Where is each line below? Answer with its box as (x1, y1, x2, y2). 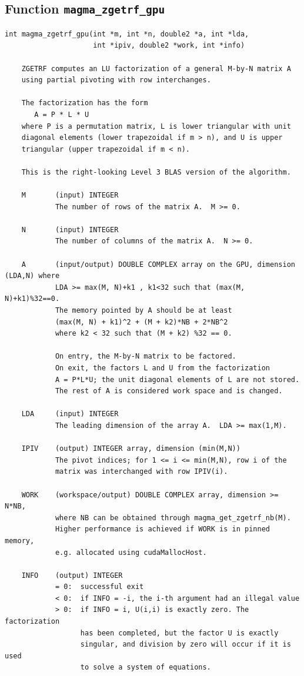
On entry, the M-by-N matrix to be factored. (55, 352, 236, 361)
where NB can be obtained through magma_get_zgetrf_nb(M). (55, 513, 291, 522)
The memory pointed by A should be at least (55, 306, 232, 315)
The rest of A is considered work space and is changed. (55, 387, 283, 396)
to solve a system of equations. (80, 663, 211, 672)
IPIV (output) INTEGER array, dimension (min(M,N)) (21, 444, 240, 453)
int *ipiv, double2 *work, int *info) (93, 41, 245, 50)
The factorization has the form (21, 99, 148, 108)
